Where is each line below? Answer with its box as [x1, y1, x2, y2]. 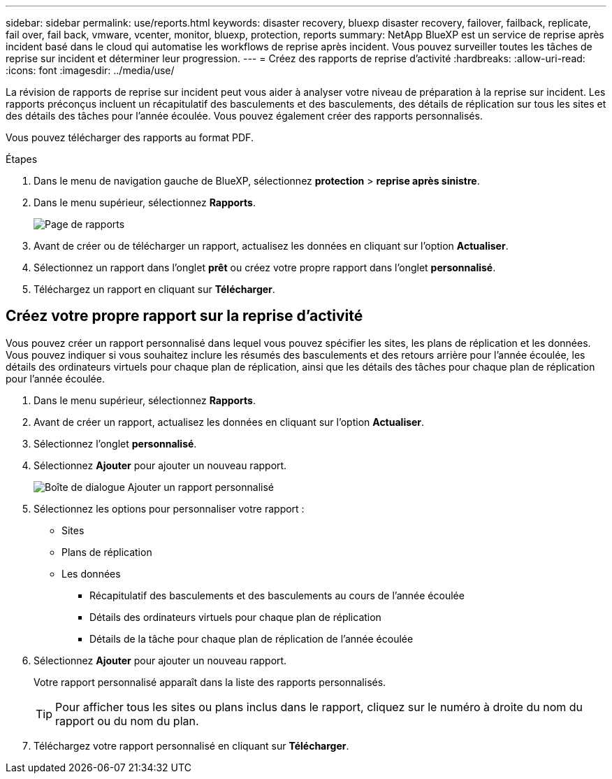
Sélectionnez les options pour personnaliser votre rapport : [34, 502, 305, 515]
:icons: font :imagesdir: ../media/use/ [6, 64, 175, 76]
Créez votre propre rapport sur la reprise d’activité [6, 307, 363, 325]
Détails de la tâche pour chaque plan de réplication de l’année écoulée [89, 632, 414, 645]
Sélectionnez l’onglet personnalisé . [34, 437, 197, 450]
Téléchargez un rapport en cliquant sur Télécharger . [34, 283, 275, 295]
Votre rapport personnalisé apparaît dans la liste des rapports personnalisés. [34, 676, 386, 688]
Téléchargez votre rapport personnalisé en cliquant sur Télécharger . [34, 739, 349, 752]
